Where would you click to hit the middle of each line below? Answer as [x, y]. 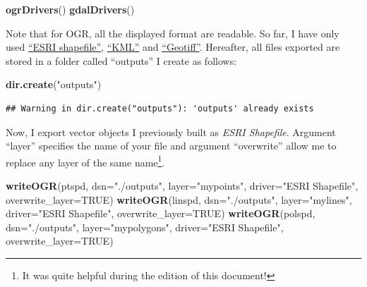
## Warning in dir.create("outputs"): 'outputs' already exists [160, 108]
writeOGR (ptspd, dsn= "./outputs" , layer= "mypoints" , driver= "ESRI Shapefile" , [182, 185]
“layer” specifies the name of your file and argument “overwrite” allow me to [171, 146]
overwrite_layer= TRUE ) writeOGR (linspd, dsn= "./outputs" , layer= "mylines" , [179, 199]
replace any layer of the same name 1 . [85, 161]
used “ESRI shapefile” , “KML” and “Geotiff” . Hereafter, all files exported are [173, 47]
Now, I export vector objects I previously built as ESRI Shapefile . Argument [171, 132]
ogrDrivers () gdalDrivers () [70, 9]
